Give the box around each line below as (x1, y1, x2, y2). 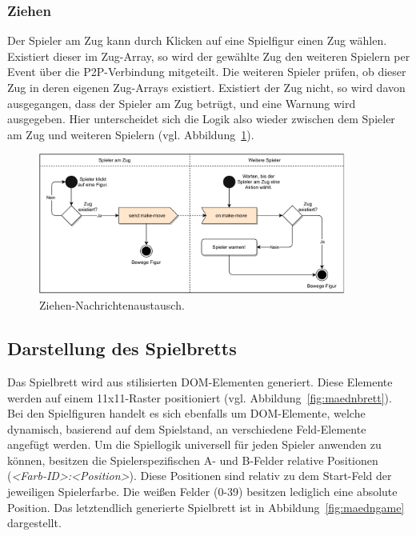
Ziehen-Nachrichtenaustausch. (39, 297, 185, 314)
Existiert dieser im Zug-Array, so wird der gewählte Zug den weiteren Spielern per (7, 47, 410, 64)
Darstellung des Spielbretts (7, 336, 237, 361)
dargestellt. (7, 514, 62, 531)
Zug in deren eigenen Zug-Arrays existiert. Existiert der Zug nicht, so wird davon (7, 79, 406, 95)
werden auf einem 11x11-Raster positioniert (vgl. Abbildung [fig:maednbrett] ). (7, 389, 392, 406)
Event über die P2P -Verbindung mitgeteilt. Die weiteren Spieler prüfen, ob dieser (7, 63, 406, 80)
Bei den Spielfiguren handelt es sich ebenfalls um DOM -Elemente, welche (7, 405, 366, 422)
